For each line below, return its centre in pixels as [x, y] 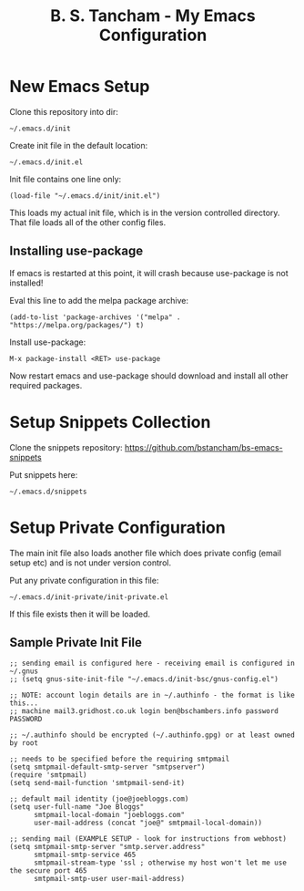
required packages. [46, 385]
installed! [26, 283]
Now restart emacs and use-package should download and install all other [149, 376]
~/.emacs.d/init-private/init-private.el [89, 597]
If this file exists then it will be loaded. [80, 614]
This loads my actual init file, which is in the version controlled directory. [145, 212]
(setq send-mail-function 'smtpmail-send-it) [97, 783]
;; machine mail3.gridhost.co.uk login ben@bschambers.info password [144, 711]
